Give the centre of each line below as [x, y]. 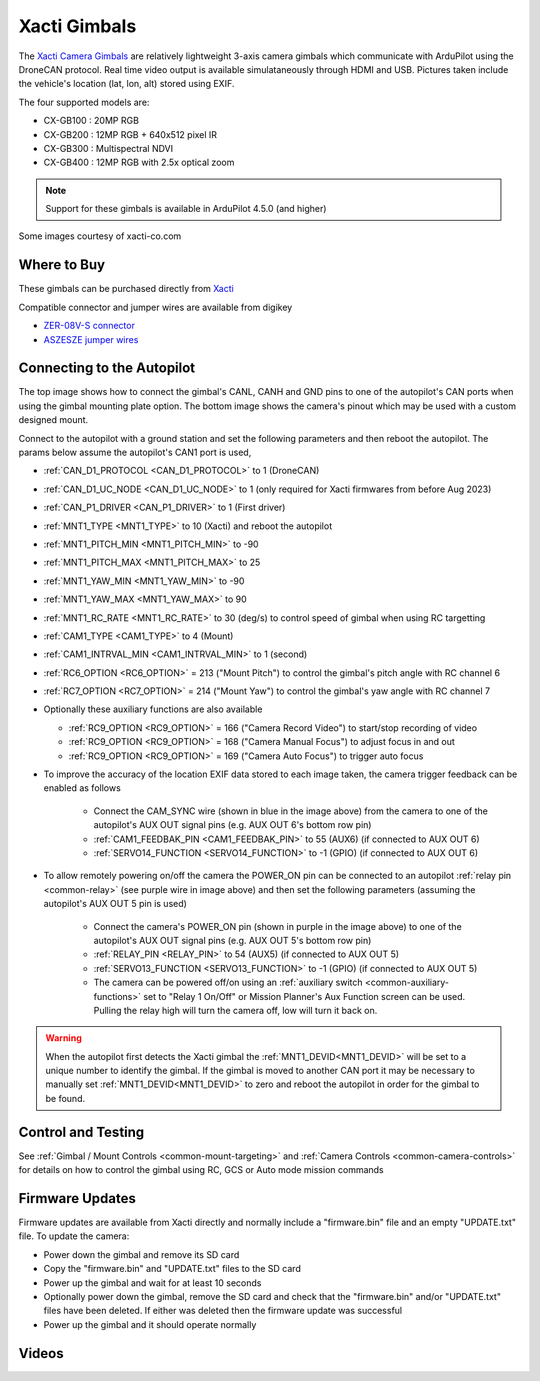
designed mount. [53, 420]
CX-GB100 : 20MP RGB [91, 121]
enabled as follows [82, 788]
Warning [63, 1038]
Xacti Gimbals [77, 26]
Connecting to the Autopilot [107, 368]
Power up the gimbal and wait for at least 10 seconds [152, 1282]
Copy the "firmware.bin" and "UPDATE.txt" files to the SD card [172, 1269]
